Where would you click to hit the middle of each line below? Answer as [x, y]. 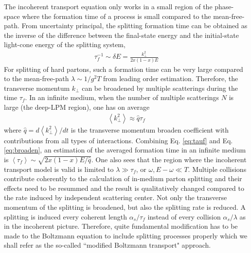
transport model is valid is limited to [59, 169]
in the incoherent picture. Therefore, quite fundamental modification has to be [121, 226]
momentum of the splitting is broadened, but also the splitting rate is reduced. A [125, 207]
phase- [224, 6]
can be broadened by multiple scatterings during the [160, 88]
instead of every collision [184, 216]
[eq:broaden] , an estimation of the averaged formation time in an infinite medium [125, 150]
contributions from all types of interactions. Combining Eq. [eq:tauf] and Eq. [118, 140]
